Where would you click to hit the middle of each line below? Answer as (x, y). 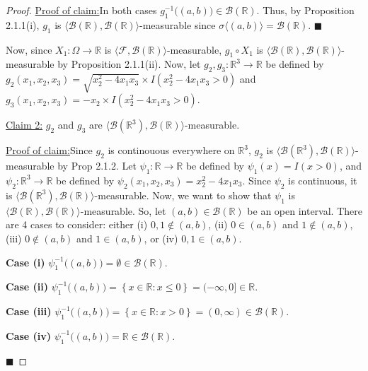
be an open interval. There (305, 210)
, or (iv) (161, 238)
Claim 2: (24, 125)
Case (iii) (29, 311)
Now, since (29, 49)
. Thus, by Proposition (305, 10)
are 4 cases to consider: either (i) (77, 224)
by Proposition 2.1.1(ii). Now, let (129, 64)
